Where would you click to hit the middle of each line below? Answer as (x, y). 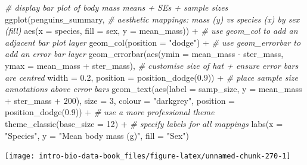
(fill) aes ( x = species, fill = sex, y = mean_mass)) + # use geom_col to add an (151, 31)
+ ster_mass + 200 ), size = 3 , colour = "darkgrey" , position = (120, 100)
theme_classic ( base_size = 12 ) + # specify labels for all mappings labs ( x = (144, 123)
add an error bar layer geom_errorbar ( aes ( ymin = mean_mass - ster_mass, (144, 54)
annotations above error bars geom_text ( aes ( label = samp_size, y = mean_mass (153, 89)
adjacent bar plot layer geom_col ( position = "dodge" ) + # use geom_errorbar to (153, 42)
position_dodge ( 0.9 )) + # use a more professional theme (110, 112)
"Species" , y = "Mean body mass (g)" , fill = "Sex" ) (97, 135)
